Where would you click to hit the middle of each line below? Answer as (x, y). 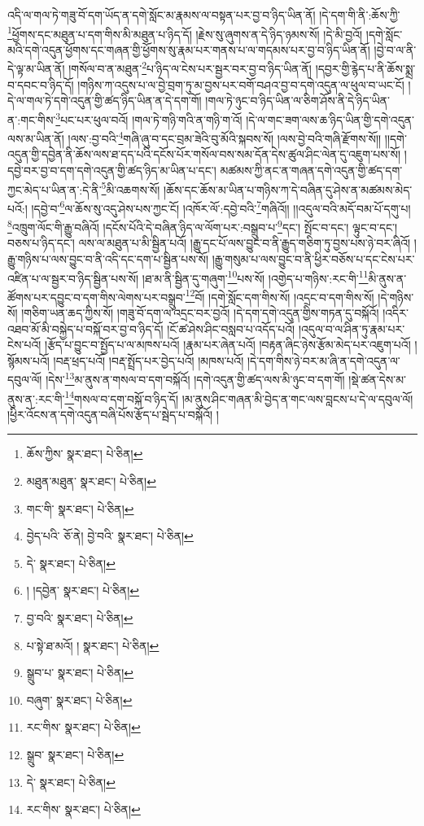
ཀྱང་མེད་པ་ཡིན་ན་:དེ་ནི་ (55, 189)
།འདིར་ (396, 312)
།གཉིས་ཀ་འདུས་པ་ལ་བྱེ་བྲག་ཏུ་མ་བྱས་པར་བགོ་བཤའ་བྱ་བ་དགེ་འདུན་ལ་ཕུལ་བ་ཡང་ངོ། (241, 84)
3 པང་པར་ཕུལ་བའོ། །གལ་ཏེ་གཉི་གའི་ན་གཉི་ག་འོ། (149, 118)
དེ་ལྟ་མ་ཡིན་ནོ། (36, 69)
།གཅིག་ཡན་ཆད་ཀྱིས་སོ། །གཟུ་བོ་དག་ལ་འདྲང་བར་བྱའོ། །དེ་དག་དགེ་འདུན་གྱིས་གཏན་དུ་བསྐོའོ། (200, 312)
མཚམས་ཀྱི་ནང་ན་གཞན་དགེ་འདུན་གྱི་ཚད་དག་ (311, 170)
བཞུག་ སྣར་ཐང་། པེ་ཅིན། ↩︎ (79, 699)
